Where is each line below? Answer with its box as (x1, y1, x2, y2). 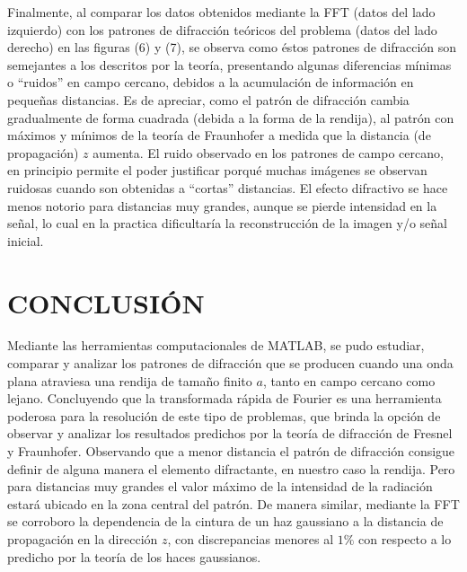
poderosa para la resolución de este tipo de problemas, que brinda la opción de (7, 406, 441, 425)
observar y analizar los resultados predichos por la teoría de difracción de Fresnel (7, 424, 453, 443)
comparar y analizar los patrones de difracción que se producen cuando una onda (7, 354, 454, 373)
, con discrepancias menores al (167, 529, 334, 548)
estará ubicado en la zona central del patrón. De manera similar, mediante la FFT (7, 494, 460, 513)
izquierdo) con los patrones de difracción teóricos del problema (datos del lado (7, 20, 437, 39)
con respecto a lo (358, 529, 452, 548)
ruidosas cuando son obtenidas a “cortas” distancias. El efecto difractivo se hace (7, 178, 448, 197)
